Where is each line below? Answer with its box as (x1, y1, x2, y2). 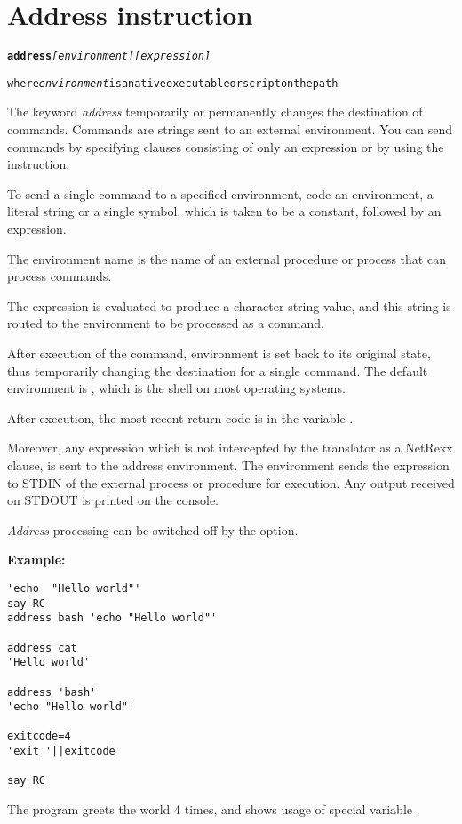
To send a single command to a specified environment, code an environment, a (7, 184, 434, 203)
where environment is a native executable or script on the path (7, 76, 339, 90)
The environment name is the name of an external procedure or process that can (7, 249, 446, 268)
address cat (7, 641, 77, 654)
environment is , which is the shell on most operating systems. (7, 379, 346, 397)
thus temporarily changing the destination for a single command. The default (7, 361, 428, 380)
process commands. (7, 267, 112, 285)
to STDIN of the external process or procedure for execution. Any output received (7, 473, 455, 492)
